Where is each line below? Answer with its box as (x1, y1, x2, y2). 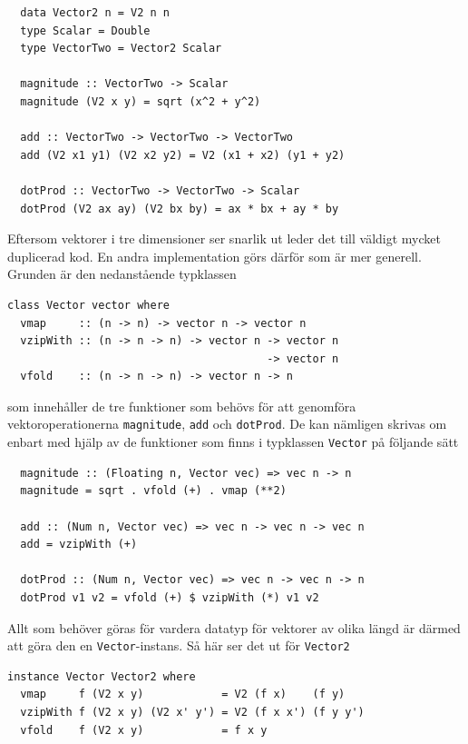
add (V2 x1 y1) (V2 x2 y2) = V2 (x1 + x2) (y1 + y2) (20, 148, 346, 162)
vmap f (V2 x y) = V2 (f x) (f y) (20, 688, 346, 701)
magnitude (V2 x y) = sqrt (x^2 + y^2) (20, 94, 261, 108)
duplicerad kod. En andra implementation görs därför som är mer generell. (7, 246, 422, 265)
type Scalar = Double (20, 24, 151, 37)
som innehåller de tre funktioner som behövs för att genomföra (7, 396, 356, 415)
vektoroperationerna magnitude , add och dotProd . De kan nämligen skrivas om (7, 414, 447, 433)
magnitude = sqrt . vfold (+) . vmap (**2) (20, 484, 287, 498)
